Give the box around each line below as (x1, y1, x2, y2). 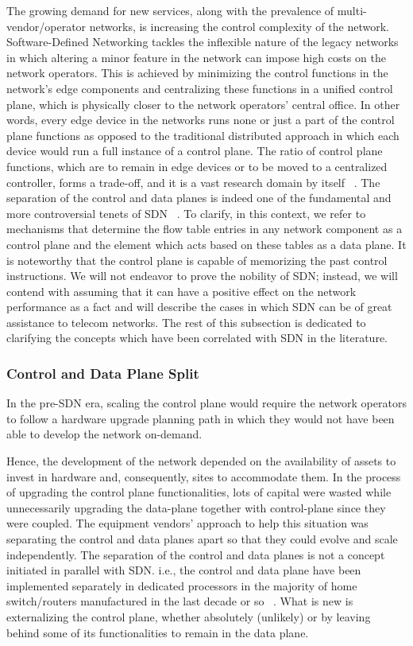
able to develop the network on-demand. (6, 426, 203, 442)
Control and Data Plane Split (6, 363, 199, 383)
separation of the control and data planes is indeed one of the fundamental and (6, 189, 392, 206)
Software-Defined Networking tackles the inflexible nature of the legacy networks (6, 33, 399, 50)
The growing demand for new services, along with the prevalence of (6, 2, 334, 18)
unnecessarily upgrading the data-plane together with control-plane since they (6, 499, 386, 516)
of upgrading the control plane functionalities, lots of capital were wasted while (6, 484, 392, 500)
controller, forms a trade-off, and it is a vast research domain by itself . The (6, 173, 380, 190)
